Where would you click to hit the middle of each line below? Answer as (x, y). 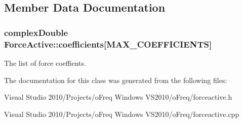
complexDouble (36, 32)
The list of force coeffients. (45, 63)
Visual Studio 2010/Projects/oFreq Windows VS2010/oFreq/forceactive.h (118, 97)
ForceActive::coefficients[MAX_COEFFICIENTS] (108, 44)
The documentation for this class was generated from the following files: (116, 80)
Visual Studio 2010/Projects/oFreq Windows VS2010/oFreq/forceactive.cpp (122, 114)
